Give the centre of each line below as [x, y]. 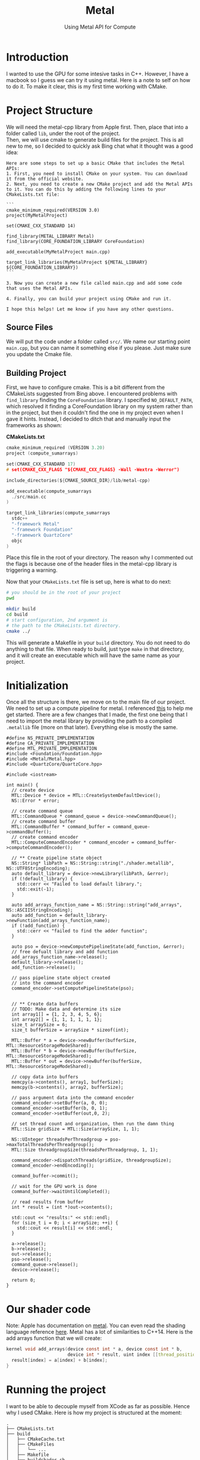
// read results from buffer [48, 1202]
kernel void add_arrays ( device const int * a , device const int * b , [94, 1349]
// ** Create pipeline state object [57, 858]
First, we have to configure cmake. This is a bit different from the [85, 387]
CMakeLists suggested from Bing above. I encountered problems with [92, 394]
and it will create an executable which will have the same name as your [93, 655]
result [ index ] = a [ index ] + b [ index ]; [60, 1361]
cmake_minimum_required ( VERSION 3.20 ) [56, 448]
